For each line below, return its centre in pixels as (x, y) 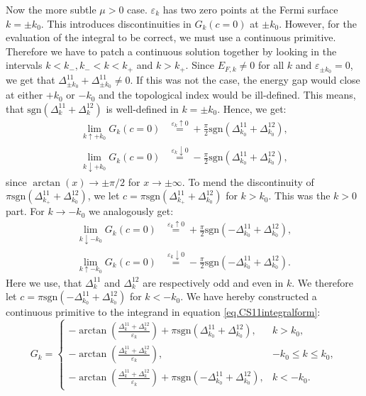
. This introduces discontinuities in (116, 23)
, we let (104, 196)
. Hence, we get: (252, 108)
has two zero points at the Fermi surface (250, 9)
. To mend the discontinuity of (248, 181)
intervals (24, 65)
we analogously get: (131, 211)
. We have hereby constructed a (249, 296)
